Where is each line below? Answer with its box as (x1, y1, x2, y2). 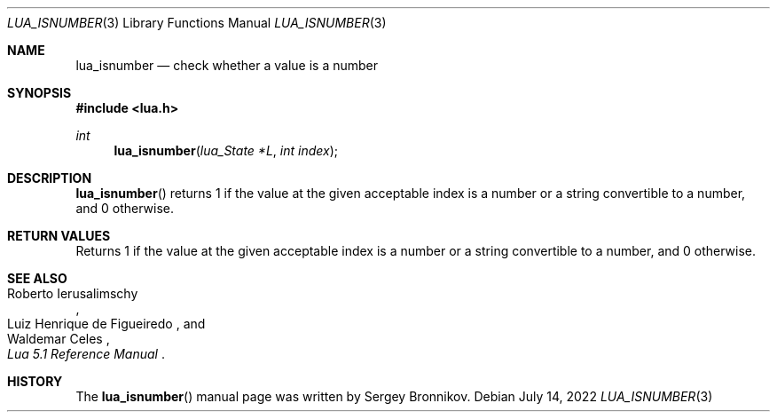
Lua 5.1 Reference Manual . (7, 346, 165, 361)
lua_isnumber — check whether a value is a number (75, 58, 378, 73)
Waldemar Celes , (7, 331, 110, 346)
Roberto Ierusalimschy (7, 286, 138, 301)
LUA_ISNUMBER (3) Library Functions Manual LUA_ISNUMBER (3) (7, 15, 387, 30)
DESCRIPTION (7, 170, 92, 186)
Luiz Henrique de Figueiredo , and (7, 316, 206, 331)
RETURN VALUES (7, 228, 111, 243)
